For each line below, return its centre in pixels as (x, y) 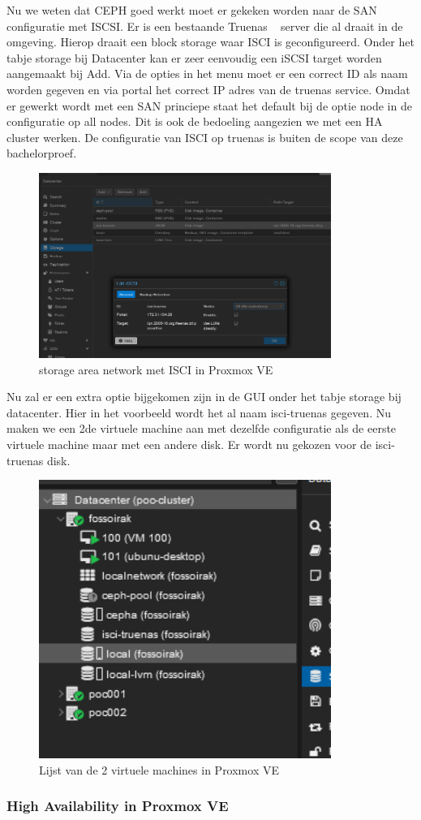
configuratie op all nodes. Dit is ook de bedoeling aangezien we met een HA (195, 121)
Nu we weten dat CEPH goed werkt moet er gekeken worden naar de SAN (192, 10)
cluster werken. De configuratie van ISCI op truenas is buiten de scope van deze (205, 137)
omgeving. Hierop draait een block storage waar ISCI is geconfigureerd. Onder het (210, 42)
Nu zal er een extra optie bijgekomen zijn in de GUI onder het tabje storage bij (204, 397)
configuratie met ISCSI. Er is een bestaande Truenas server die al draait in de (205, 26)
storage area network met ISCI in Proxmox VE (156, 369)
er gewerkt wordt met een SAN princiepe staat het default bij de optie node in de (209, 105)
